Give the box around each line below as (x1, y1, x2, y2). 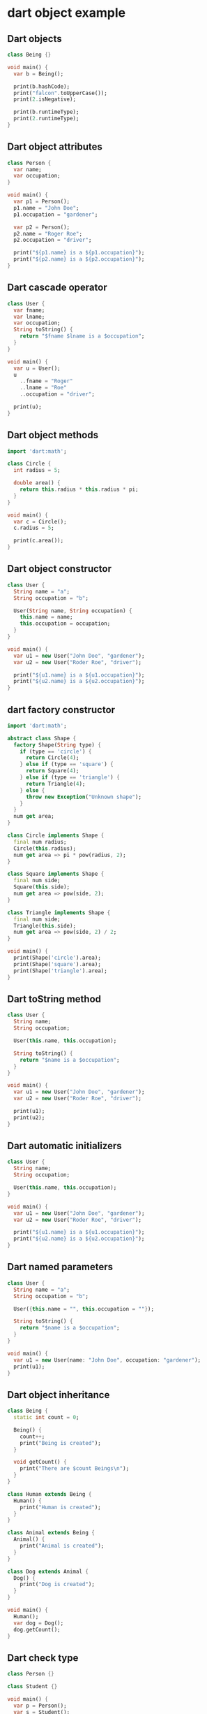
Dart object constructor (7, 563, 112, 575)
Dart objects (7, 33, 62, 45)
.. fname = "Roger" (20, 377, 73, 385)
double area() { (13, 480, 61, 487)
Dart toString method (7, 993, 102, 1004)
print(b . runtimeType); (13, 108, 79, 116)
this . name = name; (20, 614, 73, 621)
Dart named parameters (7, 1261, 114, 1273)
